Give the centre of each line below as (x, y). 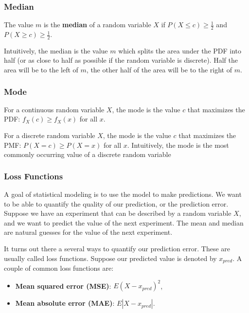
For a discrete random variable (50, 135)
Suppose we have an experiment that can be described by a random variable (118, 213)
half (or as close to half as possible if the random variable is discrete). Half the (121, 60)
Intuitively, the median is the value (56, 50)
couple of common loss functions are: (59, 268)
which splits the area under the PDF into (180, 50)
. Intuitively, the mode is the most (178, 145)
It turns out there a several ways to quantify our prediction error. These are (117, 249)
